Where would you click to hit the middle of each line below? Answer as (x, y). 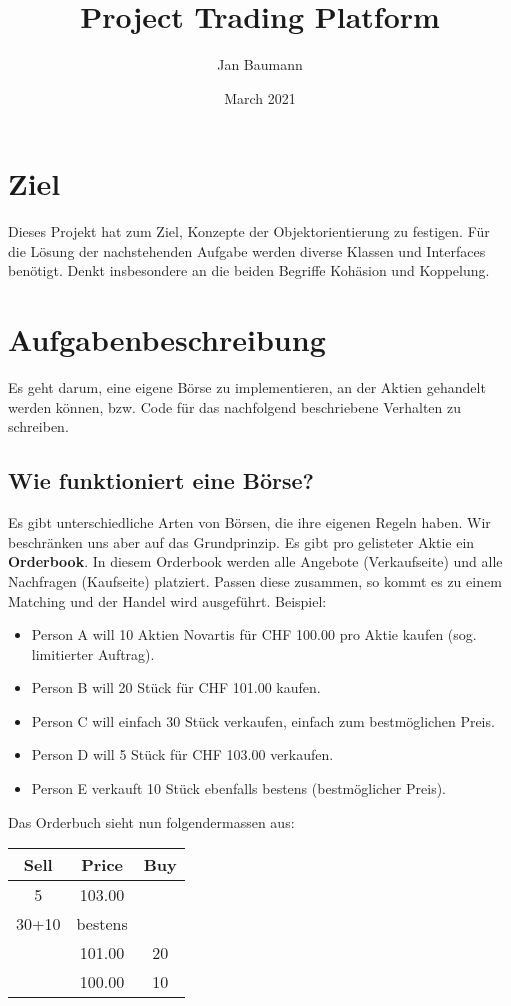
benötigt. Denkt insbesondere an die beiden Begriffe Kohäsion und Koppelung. (249, 270)
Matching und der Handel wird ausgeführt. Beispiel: (167, 600)
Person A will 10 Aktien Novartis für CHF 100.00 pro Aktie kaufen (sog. (254, 634)
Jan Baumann (260, 64)
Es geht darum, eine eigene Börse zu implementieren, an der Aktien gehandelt (247, 387)
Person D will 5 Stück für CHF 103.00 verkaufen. (182, 754)
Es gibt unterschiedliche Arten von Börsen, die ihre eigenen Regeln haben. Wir (249, 522)
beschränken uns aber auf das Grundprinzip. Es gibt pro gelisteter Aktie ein (241, 541)
